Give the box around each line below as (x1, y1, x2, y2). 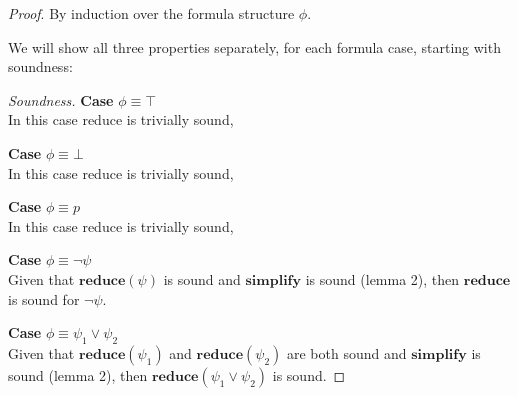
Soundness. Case (8, 89, 114, 110)
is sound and (163, 268, 241, 289)
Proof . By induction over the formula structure (8, 3, 295, 23)
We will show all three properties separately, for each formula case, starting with (8, 36, 501, 57)
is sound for (8, 288, 80, 309)
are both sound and (286, 342, 407, 363)
